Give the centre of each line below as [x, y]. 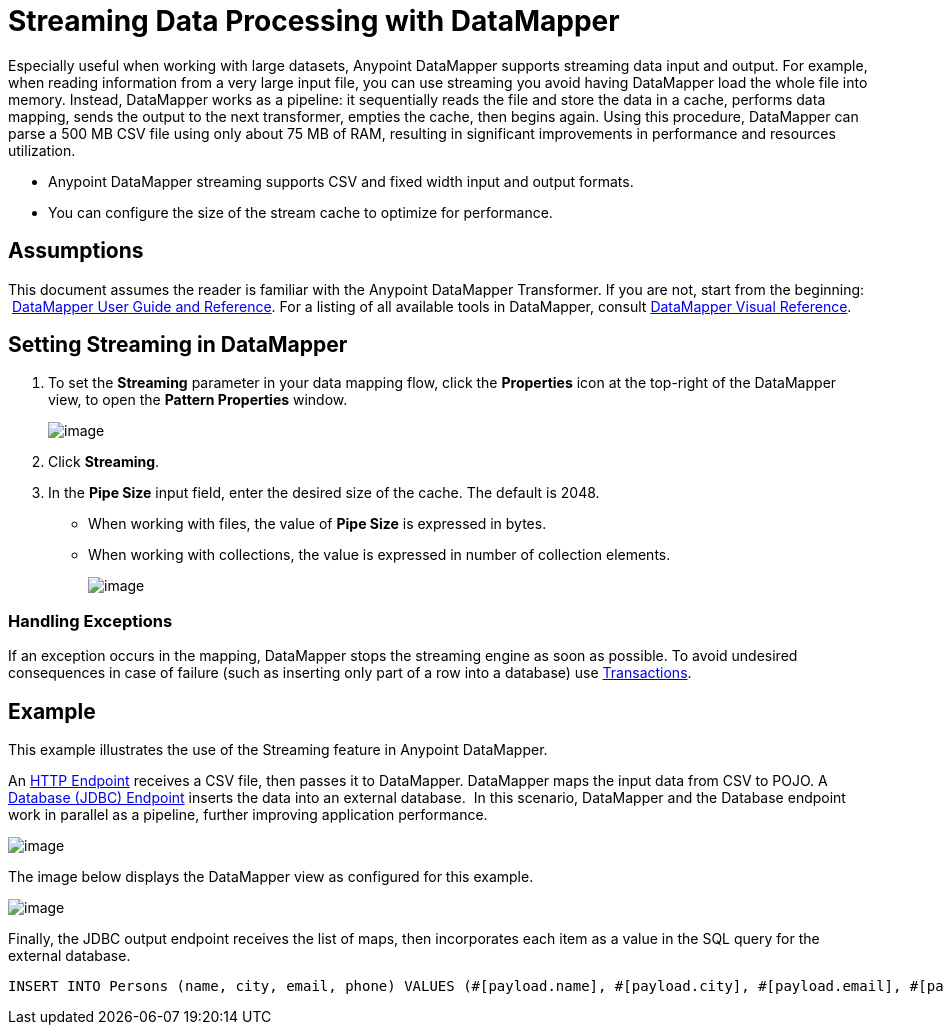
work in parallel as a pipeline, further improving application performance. [248, 815]
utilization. [42, 150]
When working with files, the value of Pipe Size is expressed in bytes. [317, 524]
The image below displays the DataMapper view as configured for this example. [271, 877]
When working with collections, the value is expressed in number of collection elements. [379, 555]
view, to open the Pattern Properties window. [198, 400]
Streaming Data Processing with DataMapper [314, 21]
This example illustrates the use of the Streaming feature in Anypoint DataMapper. [278, 750]
